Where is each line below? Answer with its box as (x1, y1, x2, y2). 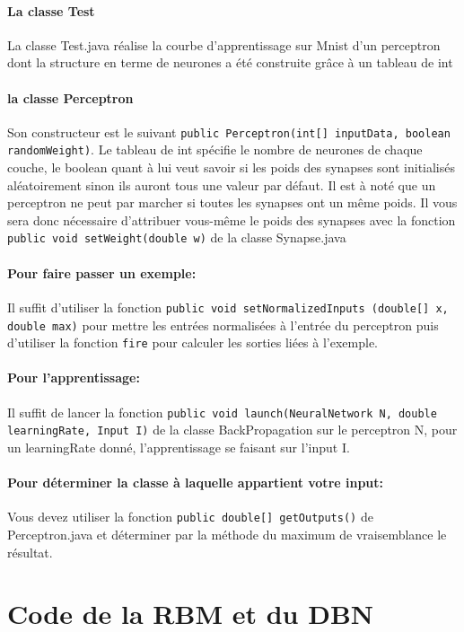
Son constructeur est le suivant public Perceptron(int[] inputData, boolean (7, 122, 451, 141)
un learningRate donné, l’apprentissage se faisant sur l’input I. (7, 438, 350, 456)
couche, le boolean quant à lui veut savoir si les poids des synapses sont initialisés (7, 158, 456, 177)
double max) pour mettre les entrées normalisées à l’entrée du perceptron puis (7, 315, 439, 334)
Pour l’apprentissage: (7, 368, 140, 387)
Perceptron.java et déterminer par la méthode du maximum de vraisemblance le (7, 525, 447, 544)
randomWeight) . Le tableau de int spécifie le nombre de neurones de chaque (7, 140, 423, 159)
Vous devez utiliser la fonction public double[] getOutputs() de (7, 507, 373, 526)
